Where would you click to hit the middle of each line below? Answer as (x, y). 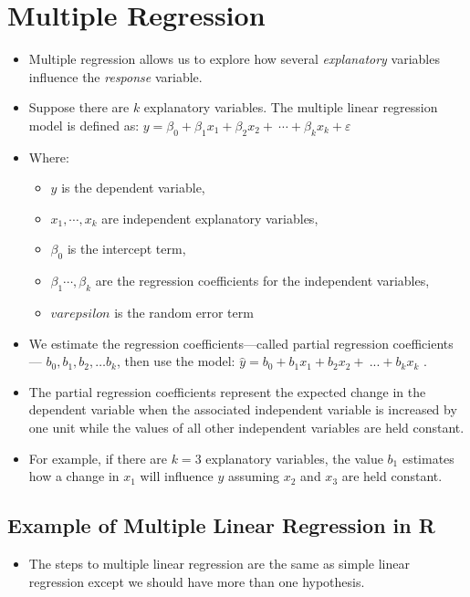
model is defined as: (84, 125)
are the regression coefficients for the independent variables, (262, 281)
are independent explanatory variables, (210, 218)
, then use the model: (176, 361)
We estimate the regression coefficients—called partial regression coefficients (241, 343)
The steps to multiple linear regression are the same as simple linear (219, 564)
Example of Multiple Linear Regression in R (221, 525)
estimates (428, 458)
